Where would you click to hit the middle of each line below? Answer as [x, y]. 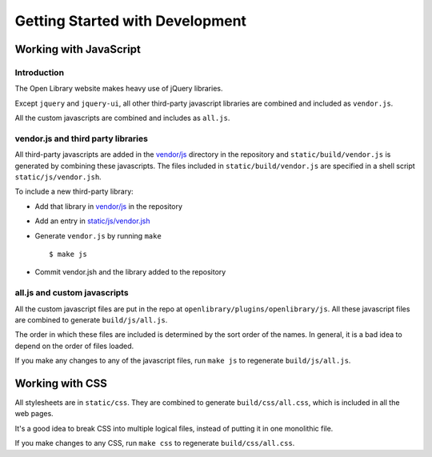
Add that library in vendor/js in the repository [109, 206]
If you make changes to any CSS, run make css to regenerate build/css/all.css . [155, 443]
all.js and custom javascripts [72, 293]
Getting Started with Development [131, 21]
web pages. [34, 414]
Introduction [39, 72]
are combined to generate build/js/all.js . [91, 319]
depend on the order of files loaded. [74, 346]
